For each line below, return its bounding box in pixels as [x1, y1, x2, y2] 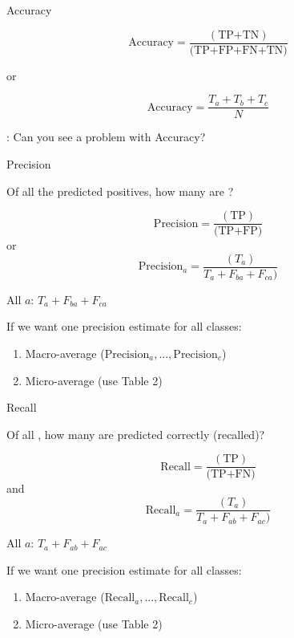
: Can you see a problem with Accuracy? [6, 128, 206, 145]
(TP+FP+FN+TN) [189, 44, 288, 56]
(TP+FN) [206, 469, 256, 481]
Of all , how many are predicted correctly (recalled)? [6, 425, 265, 442]
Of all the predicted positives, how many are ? [6, 182, 234, 199]
